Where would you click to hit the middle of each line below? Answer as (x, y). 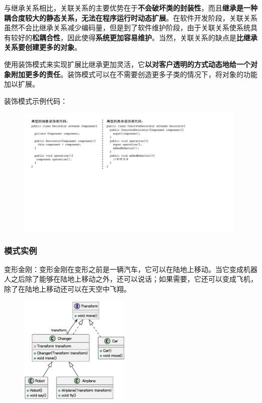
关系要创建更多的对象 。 (43, 47)
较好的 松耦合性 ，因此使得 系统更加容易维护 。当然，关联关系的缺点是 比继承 (134, 37)
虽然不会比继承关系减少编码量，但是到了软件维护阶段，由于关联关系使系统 (127, 27)
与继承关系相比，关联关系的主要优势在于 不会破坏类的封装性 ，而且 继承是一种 (131, 8)
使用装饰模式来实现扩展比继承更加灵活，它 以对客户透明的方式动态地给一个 (127, 64)
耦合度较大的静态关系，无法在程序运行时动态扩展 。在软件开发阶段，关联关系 (131, 17)
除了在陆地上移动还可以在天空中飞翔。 (67, 289)
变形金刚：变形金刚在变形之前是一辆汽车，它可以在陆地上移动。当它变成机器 (131, 269)
